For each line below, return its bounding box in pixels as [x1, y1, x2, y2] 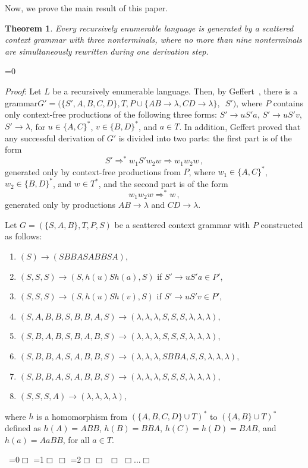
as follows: [5, 230, 42, 242]
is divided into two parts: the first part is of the [118, 131, 292, 144]
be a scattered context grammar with [114, 218, 250, 230]
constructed [260, 218, 303, 230]
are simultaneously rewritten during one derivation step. [5, 45, 209, 57]
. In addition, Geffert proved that [179, 120, 301, 132]
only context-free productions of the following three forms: [5, 108, 217, 121]
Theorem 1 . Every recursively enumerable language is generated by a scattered [5, 21, 294, 34]
